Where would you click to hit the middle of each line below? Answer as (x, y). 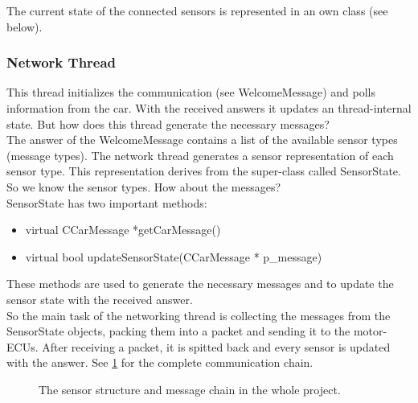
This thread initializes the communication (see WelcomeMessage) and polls (191, 92)
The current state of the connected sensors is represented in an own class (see (197, 10)
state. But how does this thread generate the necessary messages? (168, 123)
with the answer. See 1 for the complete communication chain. (160, 362)
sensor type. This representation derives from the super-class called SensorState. (204, 171)
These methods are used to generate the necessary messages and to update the (200, 284)
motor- (370, 331)
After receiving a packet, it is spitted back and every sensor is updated (216, 346)
